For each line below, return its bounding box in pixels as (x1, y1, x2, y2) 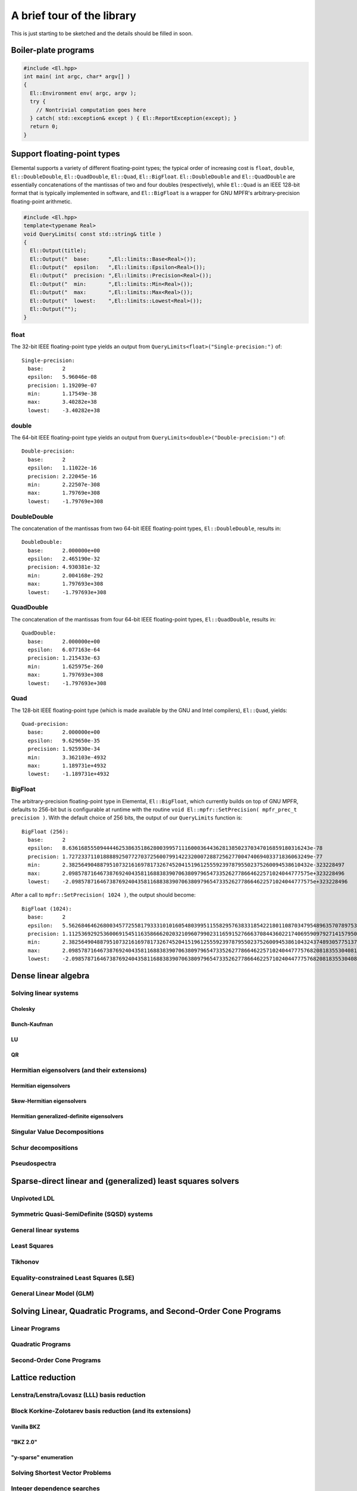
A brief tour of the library (11, 9, 137, 22)
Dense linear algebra (11, 970, 90, 980)
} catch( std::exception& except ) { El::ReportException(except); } (30, 115, 237, 122)
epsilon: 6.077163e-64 (27, 646, 101, 653)
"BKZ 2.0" (11, 1438, 37, 1446)
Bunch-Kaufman (11, 1020, 54, 1028)
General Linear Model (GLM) (11, 1289, 95, 1298)
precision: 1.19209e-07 (27, 382, 98, 389)
